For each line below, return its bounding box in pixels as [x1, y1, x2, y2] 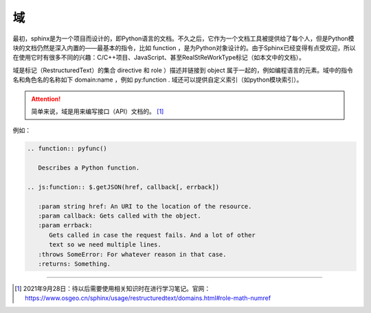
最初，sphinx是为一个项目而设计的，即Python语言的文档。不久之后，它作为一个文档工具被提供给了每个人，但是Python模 [12, 34, 355, 43]
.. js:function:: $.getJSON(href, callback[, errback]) [27, 183, 220, 191]
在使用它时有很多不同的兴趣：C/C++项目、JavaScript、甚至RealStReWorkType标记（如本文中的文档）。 [12, 54, 306, 62]
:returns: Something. [38, 259, 111, 268]
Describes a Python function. [38, 164, 140, 172]
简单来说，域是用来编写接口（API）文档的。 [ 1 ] [31, 107, 164, 115]
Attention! [31, 95, 61, 103]
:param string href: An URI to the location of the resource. [38, 202, 252, 210]
